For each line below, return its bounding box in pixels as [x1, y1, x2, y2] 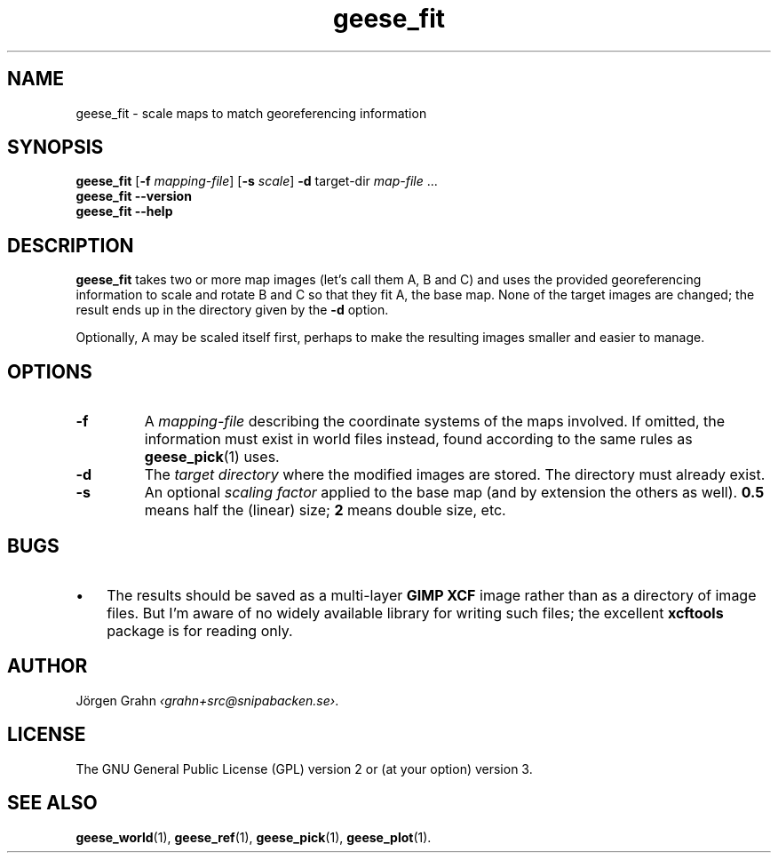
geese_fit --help [75, 203, 173, 219]
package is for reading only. [107, 621, 293, 640]
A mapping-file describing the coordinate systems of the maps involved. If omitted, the [144, 412, 726, 431]
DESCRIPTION [7, 234, 134, 257]
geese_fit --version [75, 188, 192, 204]
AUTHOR [7, 655, 88, 678]
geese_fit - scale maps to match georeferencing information [75, 105, 427, 121]
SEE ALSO [7, 792, 98, 815]
